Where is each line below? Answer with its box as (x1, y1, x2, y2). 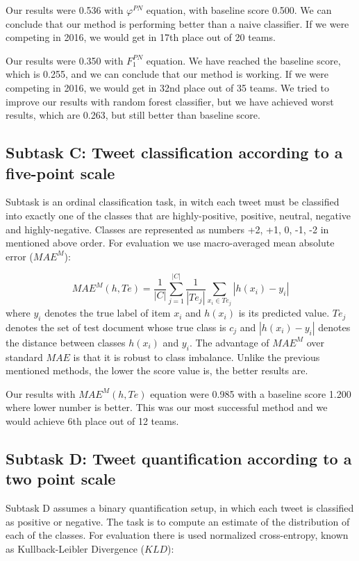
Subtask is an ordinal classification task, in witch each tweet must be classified (6, 194, 340, 209)
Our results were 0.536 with (6, 3, 124, 17)
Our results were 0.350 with (6, 53, 124, 67)
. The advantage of (189, 335, 269, 349)
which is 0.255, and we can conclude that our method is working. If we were (6, 67, 328, 81)
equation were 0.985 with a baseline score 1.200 (150, 386, 351, 401)
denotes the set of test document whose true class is (6, 319, 226, 334)
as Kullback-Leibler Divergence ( (6, 542, 145, 556)
